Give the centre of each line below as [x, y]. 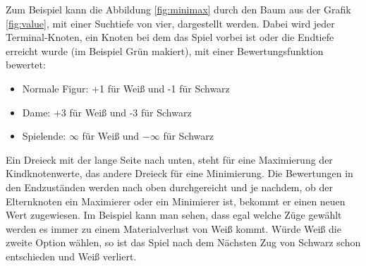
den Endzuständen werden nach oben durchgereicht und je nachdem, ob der [170, 187]
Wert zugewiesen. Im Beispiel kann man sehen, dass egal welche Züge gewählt [174, 215]
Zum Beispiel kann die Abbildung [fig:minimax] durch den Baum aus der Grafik [178, 9]
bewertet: [26, 65]
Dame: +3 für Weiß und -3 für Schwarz [107, 112]
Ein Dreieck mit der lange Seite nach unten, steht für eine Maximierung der [169, 159]
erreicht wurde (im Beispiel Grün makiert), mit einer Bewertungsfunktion [165, 50]
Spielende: [44, 136]
